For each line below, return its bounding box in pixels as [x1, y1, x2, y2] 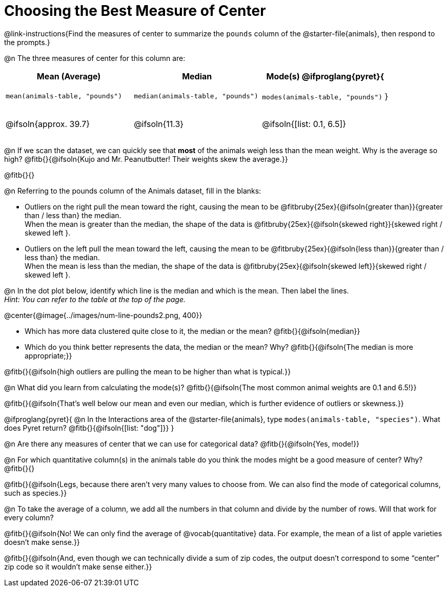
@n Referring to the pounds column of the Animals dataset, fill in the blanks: [4, 186, 261, 195]
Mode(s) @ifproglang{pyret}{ [266, 71, 384, 81]
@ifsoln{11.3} [134, 119, 184, 130]
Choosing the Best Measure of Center [4, 2, 266, 19]
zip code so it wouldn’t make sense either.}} [4, 562, 152, 571]
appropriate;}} [25, 351, 72, 360]
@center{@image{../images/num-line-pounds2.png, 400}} [4, 310, 202, 320]
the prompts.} [4, 37, 50, 47]
